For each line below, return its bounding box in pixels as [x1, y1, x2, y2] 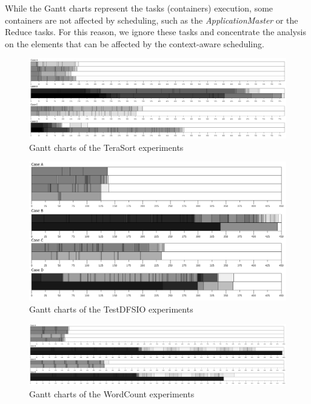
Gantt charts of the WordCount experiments [29, 387, 195, 400]
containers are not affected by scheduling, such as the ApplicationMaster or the [5, 13, 298, 26]
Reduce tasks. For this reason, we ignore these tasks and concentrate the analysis [5, 25, 307, 38]
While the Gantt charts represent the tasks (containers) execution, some [5, 2, 273, 14]
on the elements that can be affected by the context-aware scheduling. [5, 37, 264, 50]
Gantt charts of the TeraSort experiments [29, 141, 184, 153]
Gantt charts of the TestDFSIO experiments [29, 303, 193, 316]
